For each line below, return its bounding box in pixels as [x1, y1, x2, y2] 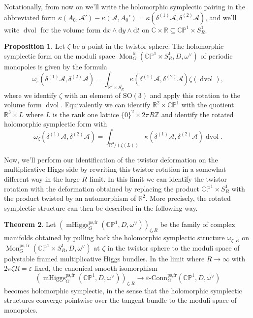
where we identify [4, 90, 57, 100]
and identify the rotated [161, 109, 234, 119]
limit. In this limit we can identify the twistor [89, 174, 227, 184]
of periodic [200, 50, 233, 61]
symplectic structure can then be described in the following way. [4, 202, 198, 213]
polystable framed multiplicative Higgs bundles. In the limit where [4, 253, 205, 263]
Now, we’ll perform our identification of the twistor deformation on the [4, 154, 218, 164]
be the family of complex [160, 219, 235, 229]
